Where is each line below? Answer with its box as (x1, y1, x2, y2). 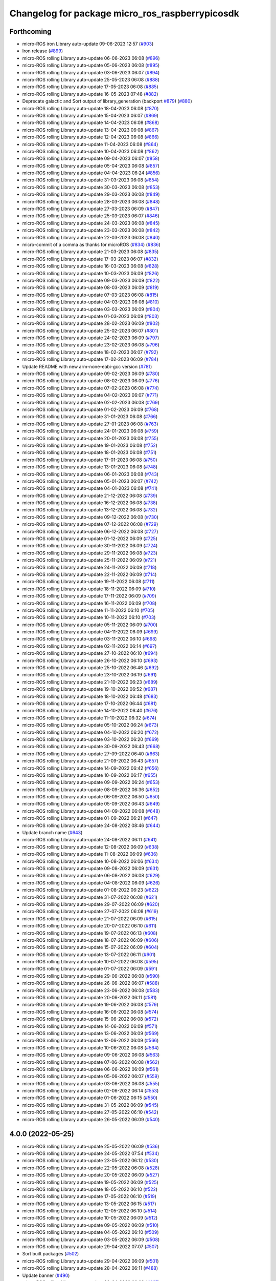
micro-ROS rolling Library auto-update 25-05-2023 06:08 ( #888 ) (22, 77, 160, 83)
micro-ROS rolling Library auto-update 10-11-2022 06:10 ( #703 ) (22, 614, 156, 621)
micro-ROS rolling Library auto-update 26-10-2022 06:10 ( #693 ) (22, 657, 158, 664)
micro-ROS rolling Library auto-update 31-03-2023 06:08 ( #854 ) (22, 177, 159, 183)
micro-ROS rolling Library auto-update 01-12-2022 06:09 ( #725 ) (22, 535, 158, 542)
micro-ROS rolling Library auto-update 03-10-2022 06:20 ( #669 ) (22, 736, 159, 742)
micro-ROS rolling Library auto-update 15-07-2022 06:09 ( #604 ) (22, 944, 159, 951)
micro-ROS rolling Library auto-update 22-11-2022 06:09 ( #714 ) (22, 571, 157, 577)
